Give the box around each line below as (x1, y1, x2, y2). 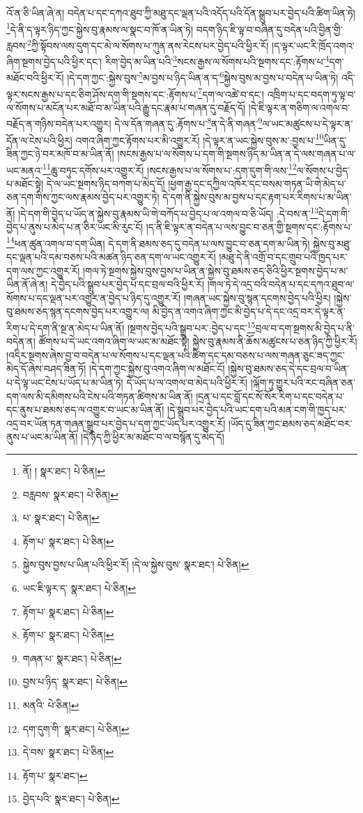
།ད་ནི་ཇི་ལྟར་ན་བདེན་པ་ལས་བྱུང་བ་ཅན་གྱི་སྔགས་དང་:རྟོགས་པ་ (146, 220, 353, 234)
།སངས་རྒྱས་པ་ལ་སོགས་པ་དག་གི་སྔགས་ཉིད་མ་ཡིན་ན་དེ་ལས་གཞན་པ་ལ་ (117, 146, 356, 160)
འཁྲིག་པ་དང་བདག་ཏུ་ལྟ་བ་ (267, 86, 356, 101)
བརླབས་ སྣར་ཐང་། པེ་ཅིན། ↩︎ (22, 487, 118, 501)
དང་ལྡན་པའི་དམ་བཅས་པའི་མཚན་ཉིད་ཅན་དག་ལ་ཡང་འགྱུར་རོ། (6, 250, 216, 264)
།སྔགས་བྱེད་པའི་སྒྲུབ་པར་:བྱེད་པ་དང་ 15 (127, 319, 256, 335)
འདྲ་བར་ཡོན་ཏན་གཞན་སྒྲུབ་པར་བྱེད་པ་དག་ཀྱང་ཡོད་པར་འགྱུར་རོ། (6, 416, 226, 430)
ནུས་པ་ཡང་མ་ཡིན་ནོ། (6, 430, 78, 444)
